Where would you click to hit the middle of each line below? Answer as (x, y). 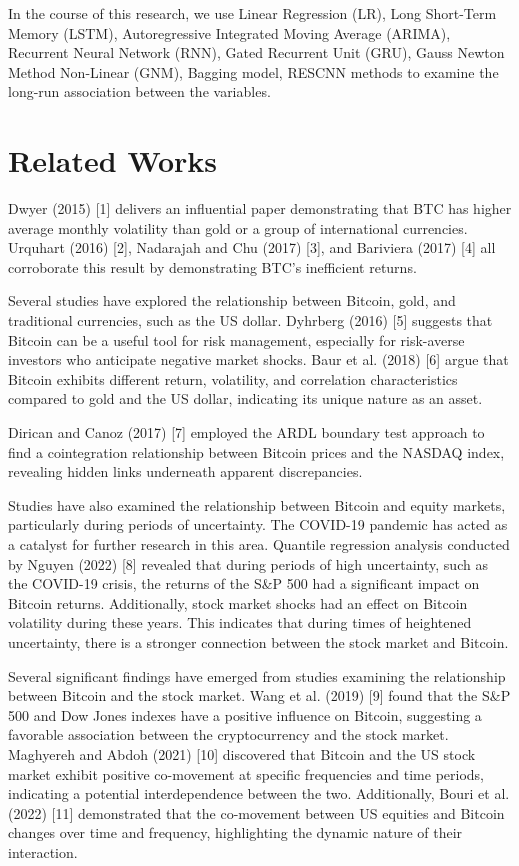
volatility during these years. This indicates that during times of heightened (240, 622)
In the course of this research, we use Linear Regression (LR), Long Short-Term (252, 13)
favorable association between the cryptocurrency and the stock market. (228, 734)
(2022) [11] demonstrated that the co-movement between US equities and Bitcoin (256, 812)
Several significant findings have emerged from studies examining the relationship (257, 675)
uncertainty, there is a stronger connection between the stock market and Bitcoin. (258, 641)
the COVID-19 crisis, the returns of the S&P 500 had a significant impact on (244, 583)
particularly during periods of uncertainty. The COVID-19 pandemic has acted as (258, 524)
